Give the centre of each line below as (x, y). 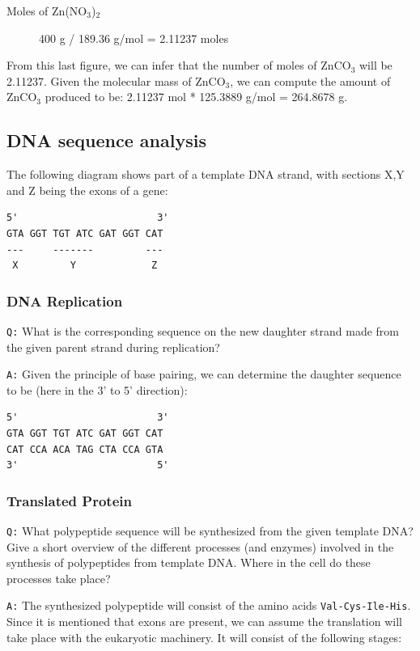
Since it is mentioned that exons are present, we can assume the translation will (204, 621)
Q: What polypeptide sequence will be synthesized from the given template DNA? (210, 531)
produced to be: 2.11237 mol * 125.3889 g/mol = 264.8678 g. (196, 97)
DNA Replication (65, 300)
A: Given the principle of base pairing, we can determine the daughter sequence (204, 374)
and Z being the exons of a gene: (87, 190)
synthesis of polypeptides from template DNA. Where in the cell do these (189, 562)
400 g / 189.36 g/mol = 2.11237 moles (134, 38)
